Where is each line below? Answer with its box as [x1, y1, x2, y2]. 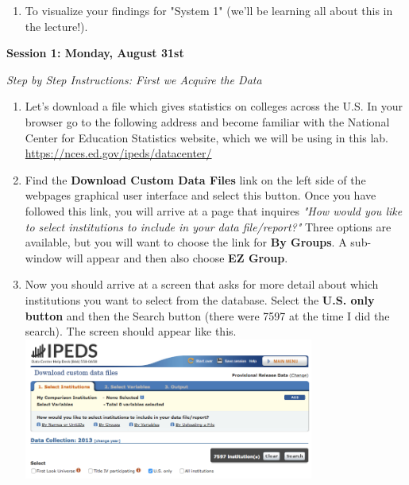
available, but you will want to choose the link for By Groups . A [25, 234, 347, 250]
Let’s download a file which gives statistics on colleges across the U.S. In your [25, 98, 403, 114]
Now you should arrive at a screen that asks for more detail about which [25, 276, 379, 293]
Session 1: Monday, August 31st [6, 45, 184, 61]
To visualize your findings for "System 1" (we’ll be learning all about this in [25, 2, 393, 18]
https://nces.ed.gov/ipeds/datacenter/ [25, 145, 212, 161]
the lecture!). [25, 17, 88, 34]
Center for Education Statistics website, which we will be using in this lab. [25, 129, 389, 145]
